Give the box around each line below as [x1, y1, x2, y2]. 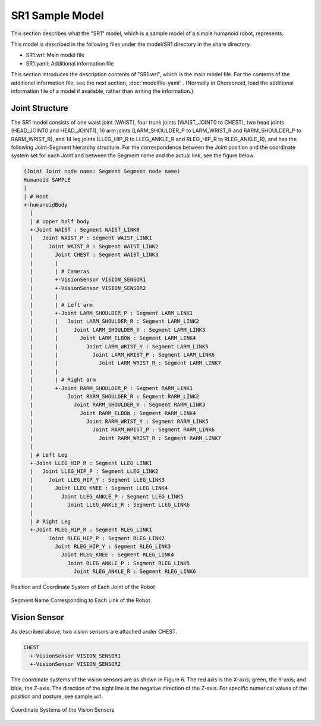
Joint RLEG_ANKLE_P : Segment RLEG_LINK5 [67, 560, 190, 566]
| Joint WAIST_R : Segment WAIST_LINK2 [30, 243, 159, 250]
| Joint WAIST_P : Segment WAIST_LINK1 [30, 235, 153, 241]
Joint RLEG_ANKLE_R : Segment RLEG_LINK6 [73, 568, 196, 575]
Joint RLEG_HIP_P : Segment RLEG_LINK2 [48, 535, 165, 541]
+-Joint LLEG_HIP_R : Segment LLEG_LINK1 [30, 460, 153, 467]
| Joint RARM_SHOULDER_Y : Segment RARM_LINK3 [30, 401, 206, 408]
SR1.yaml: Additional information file [26, 60, 114, 67]
